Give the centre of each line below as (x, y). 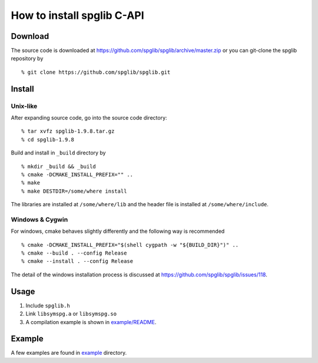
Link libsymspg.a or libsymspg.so (71, 314)
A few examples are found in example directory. (69, 353)
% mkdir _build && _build (59, 166)
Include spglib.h (48, 305)
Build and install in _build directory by (58, 153)
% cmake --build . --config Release (74, 253)
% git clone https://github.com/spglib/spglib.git (96, 72)
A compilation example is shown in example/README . (91, 322)
